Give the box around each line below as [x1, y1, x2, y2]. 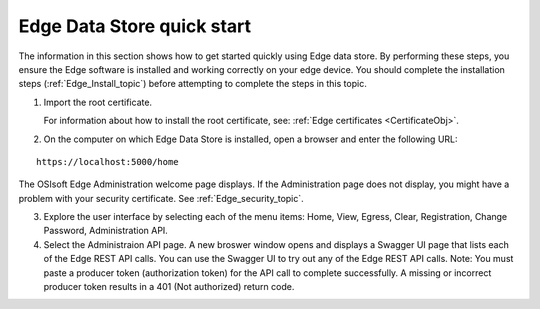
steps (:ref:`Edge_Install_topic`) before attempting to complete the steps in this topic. [18, 78, 367, 90]
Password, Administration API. [43, 225, 169, 237]
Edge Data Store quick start [18, 15, 252, 37]
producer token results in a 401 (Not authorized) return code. [43, 281, 295, 293]
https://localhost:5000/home [36, 156, 179, 167]
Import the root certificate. [43, 96, 153, 108]
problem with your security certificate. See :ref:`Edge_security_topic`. [18, 192, 304, 204]
